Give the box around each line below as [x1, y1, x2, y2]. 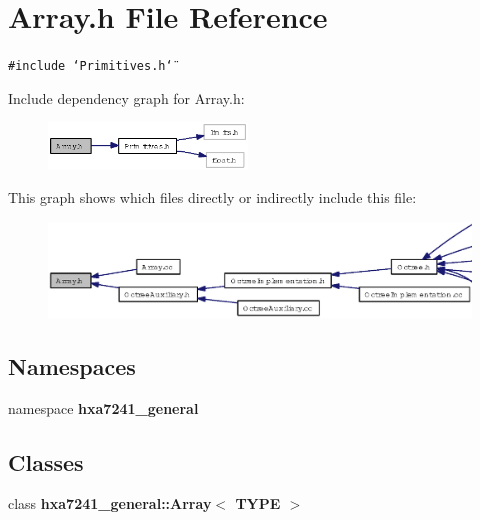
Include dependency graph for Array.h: [8, 87, 245, 108]
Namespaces [8, 350, 136, 381]
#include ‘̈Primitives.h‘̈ [8, 59, 173, 74]
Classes [8, 446, 84, 477]
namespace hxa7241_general [8, 397, 199, 418]
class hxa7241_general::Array [8, 493, 212, 514]
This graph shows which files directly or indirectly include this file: [8, 187, 417, 208]
